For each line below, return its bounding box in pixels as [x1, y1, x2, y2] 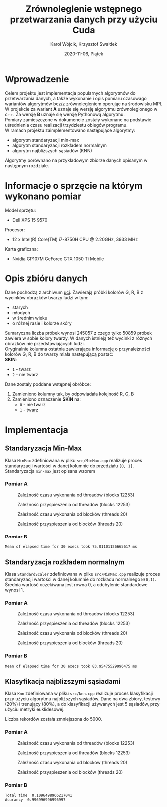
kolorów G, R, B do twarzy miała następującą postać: [5, 351, 114, 357]
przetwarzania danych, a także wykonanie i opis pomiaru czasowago [5, 95, 147, 101]
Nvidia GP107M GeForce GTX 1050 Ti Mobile [12, 256, 104, 262]
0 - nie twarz [19, 401, 46, 407]
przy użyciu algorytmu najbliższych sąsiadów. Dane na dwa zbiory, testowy [5, 696, 161, 702]
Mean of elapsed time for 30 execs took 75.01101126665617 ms [5, 544, 137, 549]
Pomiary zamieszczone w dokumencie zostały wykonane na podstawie [5, 116, 152, 123]
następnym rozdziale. [5, 162, 49, 168]
